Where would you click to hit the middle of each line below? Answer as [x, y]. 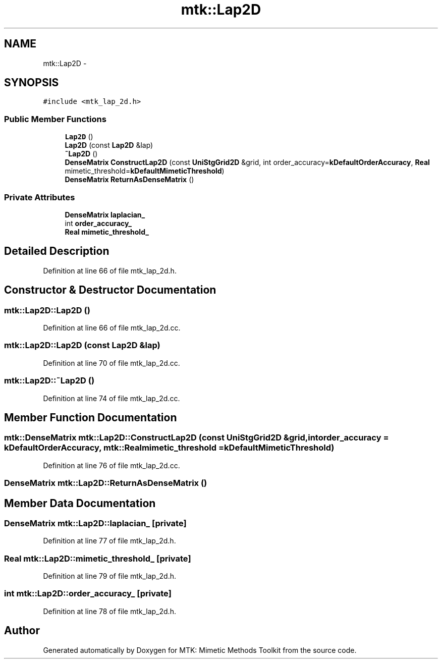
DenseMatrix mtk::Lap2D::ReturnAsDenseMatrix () [106, 483]
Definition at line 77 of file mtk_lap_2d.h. [109, 541]
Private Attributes [40, 197]
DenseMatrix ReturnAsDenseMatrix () [129, 180]
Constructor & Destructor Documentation [110, 290]
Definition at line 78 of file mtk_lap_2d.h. [109, 611]
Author [22, 631]
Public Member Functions [55, 119]
